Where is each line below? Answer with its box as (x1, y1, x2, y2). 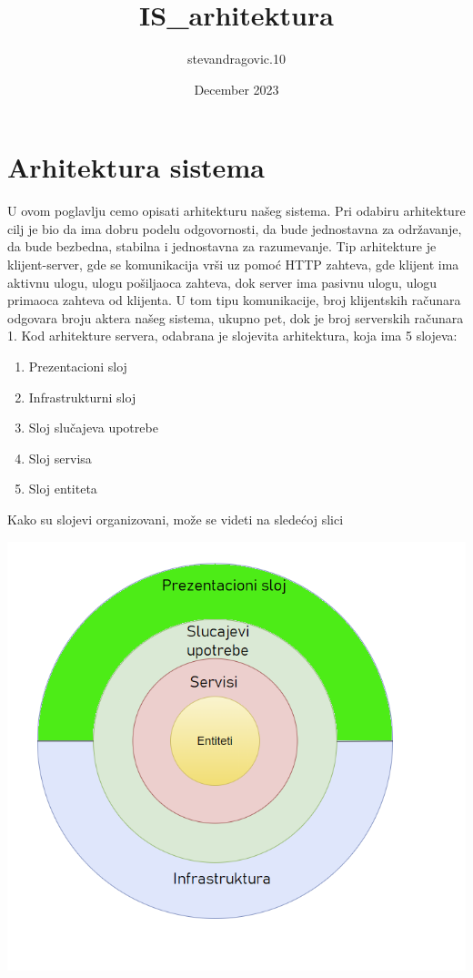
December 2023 (194, 79, 279, 98)
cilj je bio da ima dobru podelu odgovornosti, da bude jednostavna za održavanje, (7, 219, 462, 238)
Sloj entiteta (28, 479, 97, 498)
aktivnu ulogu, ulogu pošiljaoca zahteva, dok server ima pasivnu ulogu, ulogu (7, 272, 438, 291)
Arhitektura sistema (7, 148, 265, 186)
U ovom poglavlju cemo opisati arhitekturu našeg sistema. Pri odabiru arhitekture (7, 201, 466, 220)
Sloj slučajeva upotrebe (28, 418, 158, 437)
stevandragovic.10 (187, 49, 286, 68)
